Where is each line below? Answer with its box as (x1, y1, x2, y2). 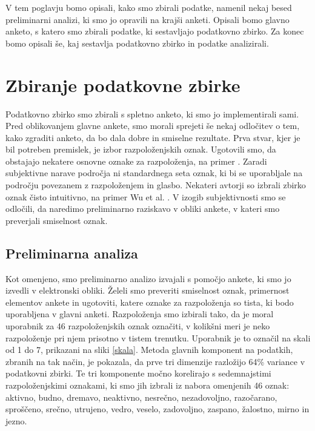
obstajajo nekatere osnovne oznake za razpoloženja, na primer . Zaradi (5, 154, 267, 167)
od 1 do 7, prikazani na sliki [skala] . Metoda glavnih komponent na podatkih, (5, 343, 293, 356)
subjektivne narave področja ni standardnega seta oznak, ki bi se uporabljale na (5, 166, 303, 179)
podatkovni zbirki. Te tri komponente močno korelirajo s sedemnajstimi (5, 367, 271, 380)
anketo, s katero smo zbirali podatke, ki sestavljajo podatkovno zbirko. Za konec (5, 25, 304, 38)
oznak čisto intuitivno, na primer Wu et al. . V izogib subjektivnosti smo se (5, 190, 286, 203)
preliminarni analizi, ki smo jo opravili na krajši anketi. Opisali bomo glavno (5, 13, 290, 25)
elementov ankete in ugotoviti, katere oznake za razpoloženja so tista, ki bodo (5, 295, 294, 308)
